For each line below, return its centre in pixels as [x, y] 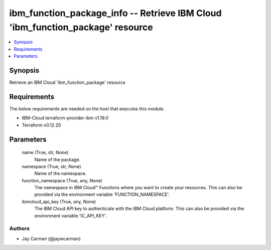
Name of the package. [57, 159]
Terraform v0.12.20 [41, 125]
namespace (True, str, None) [51, 166]
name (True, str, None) [45, 153]
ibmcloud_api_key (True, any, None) [59, 201]
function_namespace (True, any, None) [62, 180]
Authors [20, 228]
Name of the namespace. [60, 174]
